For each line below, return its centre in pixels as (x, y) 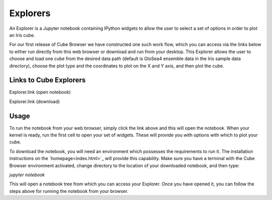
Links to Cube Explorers (47, 80)
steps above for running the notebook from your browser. (69, 191)
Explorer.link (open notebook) (40, 92)
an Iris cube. (22, 35)
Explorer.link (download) (35, 102)
